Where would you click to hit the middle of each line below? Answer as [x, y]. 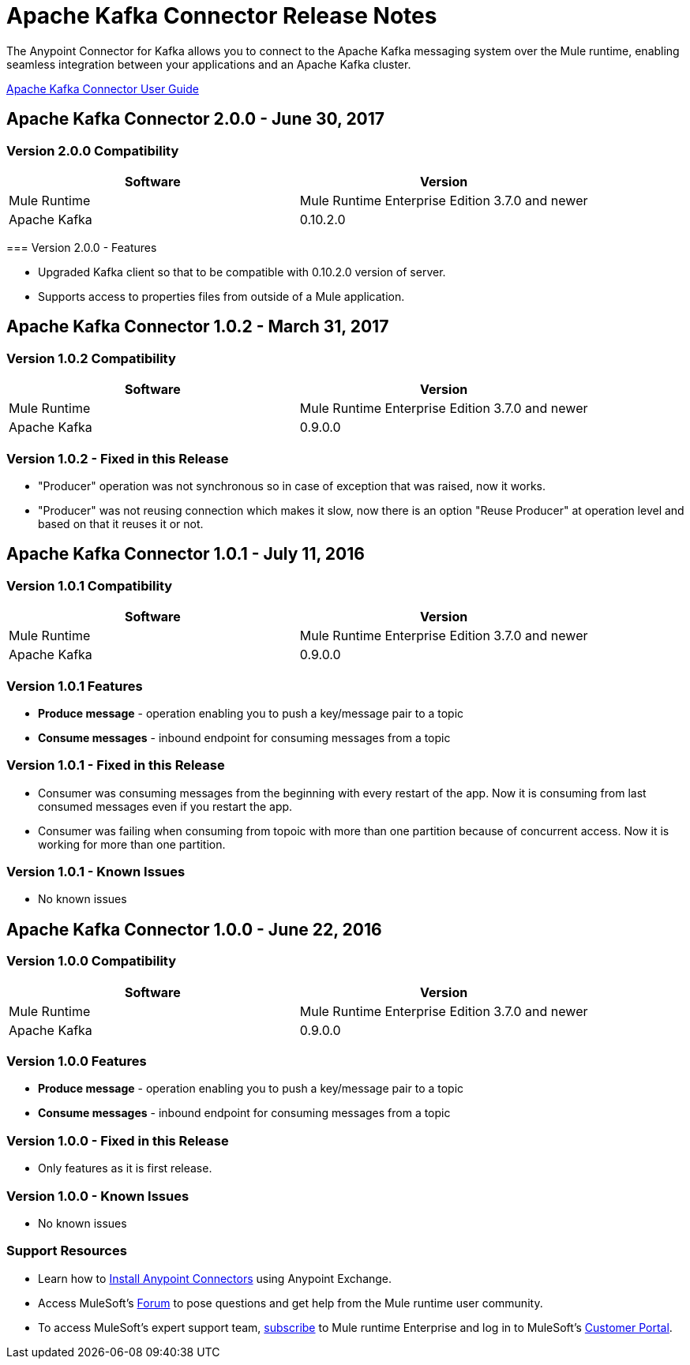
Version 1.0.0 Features [77, 1061]
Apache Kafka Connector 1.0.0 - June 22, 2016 [194, 929]
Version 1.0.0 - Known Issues [98, 1196]
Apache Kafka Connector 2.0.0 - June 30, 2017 [196, 119]
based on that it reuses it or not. [121, 523]
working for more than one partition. [132, 844]
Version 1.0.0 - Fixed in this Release [118, 1140]
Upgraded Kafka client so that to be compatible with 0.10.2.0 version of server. [242, 272]
